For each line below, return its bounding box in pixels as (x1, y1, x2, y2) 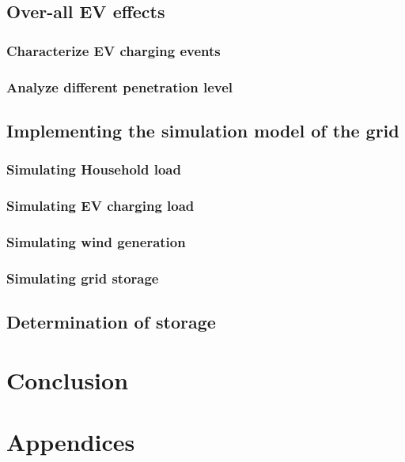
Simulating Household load (6, 160, 181, 179)
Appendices (6, 425, 135, 457)
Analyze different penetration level (6, 77, 233, 96)
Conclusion (6, 363, 129, 396)
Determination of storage (6, 310, 216, 334)
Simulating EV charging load (6, 196, 195, 216)
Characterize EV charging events (6, 40, 221, 60)
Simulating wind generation (6, 231, 186, 251)
